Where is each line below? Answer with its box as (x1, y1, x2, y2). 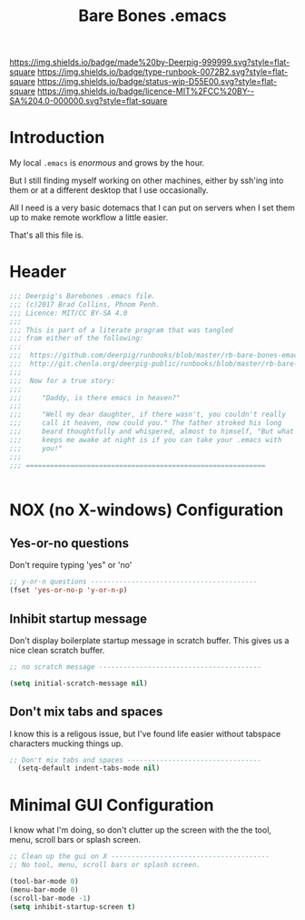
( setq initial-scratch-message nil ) (9, 679, 148, 688)
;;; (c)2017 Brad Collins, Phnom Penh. (9, 299, 161, 309)
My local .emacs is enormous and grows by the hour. (9, 157, 205, 168)
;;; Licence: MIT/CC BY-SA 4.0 (9, 308, 128, 318)
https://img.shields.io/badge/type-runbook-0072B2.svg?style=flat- (37, 66, 289, 77)
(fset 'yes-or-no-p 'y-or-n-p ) (9, 586, 128, 595)
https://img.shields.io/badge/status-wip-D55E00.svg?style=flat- (37, 76, 278, 87)
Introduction (9, 127, 105, 148)
